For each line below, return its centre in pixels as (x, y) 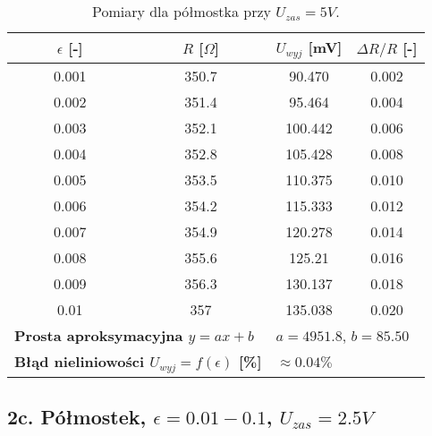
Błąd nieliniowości (80, 361)
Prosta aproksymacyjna (99, 335)
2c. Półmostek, (77, 417)
